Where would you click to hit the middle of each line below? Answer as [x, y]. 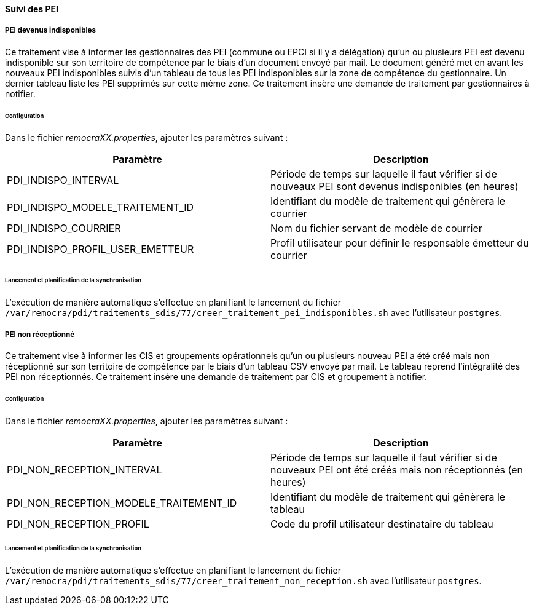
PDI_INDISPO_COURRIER [64, 228]
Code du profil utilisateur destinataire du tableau [382, 524]
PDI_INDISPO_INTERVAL [63, 180]
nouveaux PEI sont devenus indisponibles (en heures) [395, 187]
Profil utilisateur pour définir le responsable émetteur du [400, 243]
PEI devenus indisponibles [51, 30]
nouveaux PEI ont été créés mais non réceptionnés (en [397, 469]
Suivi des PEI [32, 9]
